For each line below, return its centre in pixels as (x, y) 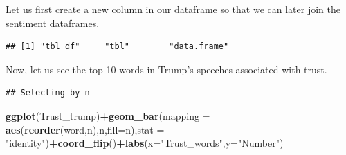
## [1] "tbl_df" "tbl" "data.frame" (117, 47)
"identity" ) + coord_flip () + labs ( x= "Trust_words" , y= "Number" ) (145, 143)
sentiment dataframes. (53, 22)
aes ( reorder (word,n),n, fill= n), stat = (85, 129)
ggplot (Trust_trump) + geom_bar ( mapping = (108, 115)
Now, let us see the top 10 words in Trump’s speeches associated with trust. (166, 69)
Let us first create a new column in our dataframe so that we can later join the (173, 9)
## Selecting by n (48, 93)
